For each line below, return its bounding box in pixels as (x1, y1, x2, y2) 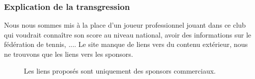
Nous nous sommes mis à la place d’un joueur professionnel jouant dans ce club (4, 20, 246, 30)
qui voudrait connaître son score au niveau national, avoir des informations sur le (4, 29, 252, 39)
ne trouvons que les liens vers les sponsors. (4, 49, 133, 59)
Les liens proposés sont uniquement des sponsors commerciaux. (24, 65, 216, 76)
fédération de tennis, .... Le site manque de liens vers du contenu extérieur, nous (4, 39, 248, 49)
